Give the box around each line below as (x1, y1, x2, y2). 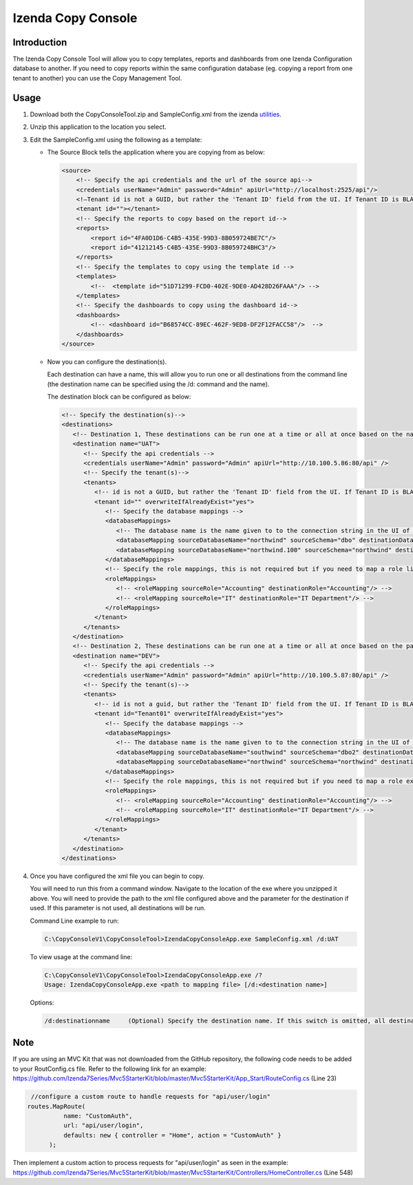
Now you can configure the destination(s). (47, 357, 167, 366)
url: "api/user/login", (63, 1122, 144, 1129)
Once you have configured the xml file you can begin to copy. (30, 872, 205, 881)
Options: (30, 998, 54, 1007)
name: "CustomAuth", (63, 1112, 134, 1120)
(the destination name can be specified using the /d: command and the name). (47, 379, 270, 388)
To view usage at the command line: (30, 952, 133, 961)
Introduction (12, 36, 67, 48)
